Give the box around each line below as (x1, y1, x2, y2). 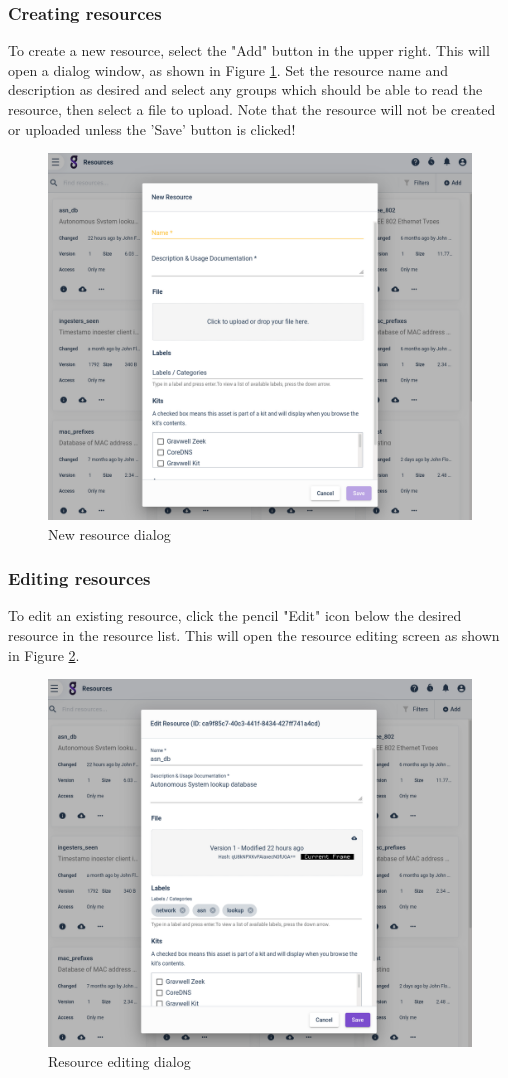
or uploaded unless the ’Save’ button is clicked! (8, 118, 296, 139)
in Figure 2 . (8, 644, 80, 665)
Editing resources (8, 566, 151, 591)
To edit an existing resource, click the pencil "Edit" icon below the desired (8, 605, 462, 626)
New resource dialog (48, 523, 171, 544)
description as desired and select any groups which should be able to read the (8, 79, 483, 100)
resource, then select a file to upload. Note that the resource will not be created (8, 99, 496, 119)
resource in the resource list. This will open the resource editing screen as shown (8, 625, 500, 646)
